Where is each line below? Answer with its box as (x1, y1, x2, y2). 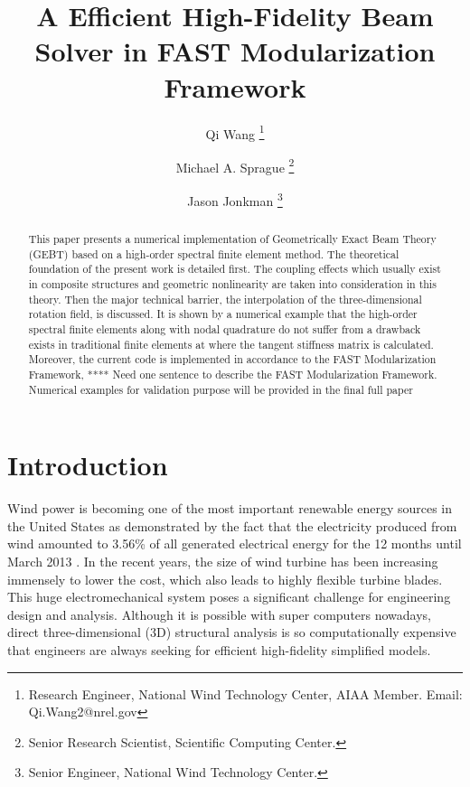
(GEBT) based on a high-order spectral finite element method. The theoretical (28, 246, 399, 261)
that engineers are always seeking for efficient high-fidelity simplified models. (7, 640, 431, 659)
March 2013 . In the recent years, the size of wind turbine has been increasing (7, 551, 438, 570)
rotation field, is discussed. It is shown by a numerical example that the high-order (28, 306, 418, 322)
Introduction (7, 446, 168, 483)
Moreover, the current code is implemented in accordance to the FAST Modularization (28, 351, 437, 367)
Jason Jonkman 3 (187, 189, 283, 210)
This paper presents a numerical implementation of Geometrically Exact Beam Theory (28, 231, 437, 247)
